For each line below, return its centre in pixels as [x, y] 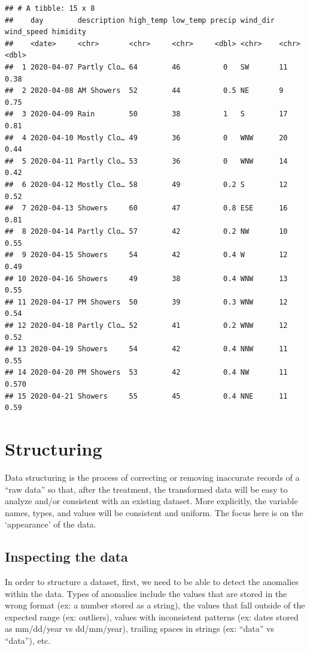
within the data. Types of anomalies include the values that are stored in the [146, 593]
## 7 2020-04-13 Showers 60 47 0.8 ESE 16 [146, 208]
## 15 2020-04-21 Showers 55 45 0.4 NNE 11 [146, 396]
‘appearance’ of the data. [51, 524]
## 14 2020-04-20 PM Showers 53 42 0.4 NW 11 [146, 373]
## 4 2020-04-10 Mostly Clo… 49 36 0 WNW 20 [146, 138]
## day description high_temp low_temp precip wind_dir [140, 20]
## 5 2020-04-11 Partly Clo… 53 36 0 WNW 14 [146, 161]
